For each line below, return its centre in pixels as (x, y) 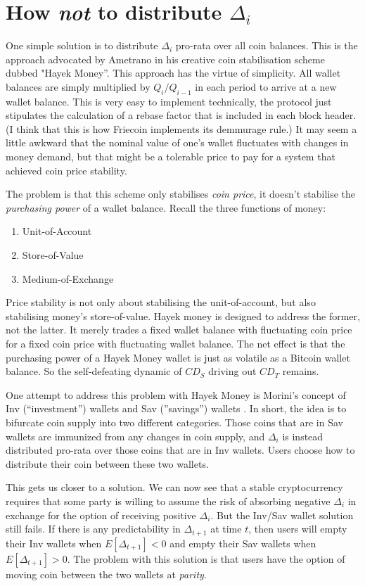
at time (226, 529)
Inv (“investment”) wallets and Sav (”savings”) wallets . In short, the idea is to (176, 408)
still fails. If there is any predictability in (93, 529)
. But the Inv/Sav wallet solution (282, 515)
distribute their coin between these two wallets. (107, 463)
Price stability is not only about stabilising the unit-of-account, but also (161, 302)
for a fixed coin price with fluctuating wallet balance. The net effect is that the (175, 344)
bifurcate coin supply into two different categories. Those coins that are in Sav (174, 422)
